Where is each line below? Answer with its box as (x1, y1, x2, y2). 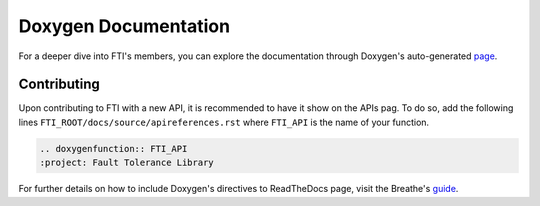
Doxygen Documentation (18, 15, 230, 37)
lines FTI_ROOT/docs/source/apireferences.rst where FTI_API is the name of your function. (18, 116, 430, 128)
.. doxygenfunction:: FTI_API (39, 143, 188, 154)
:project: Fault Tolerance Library (39, 157, 214, 169)
